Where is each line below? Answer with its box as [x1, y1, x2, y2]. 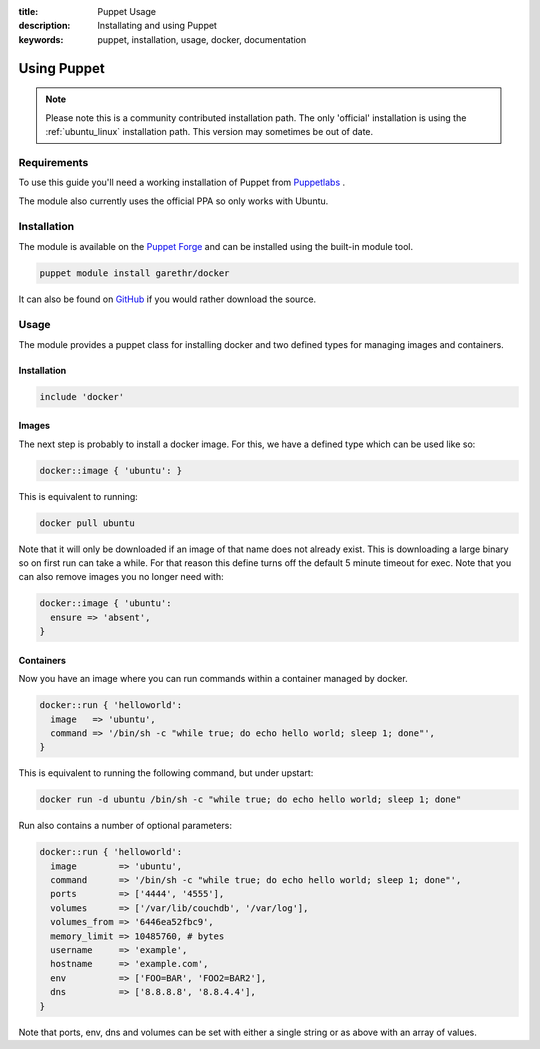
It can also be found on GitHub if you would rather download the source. [18, 293, 317, 305]
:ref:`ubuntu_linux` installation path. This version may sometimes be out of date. [45, 125, 374, 137]
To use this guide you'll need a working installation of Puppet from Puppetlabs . [18, 176, 346, 189]
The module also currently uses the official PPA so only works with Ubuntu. [18, 195, 329, 207]
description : [18, 20, 71, 32]
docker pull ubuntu [39, 517, 135, 529]
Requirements [18, 155, 89, 169]
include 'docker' [39, 391, 125, 402]
